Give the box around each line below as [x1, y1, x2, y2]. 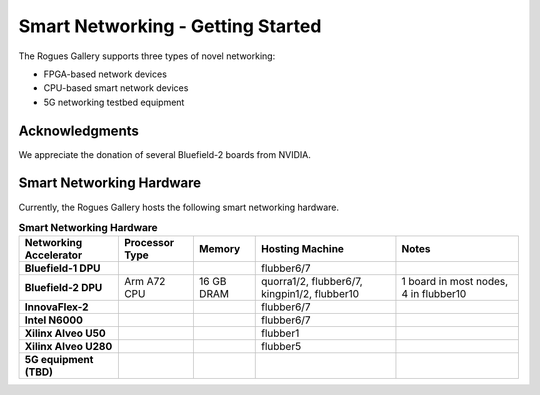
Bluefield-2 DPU [24, 281, 103, 295]
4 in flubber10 [401, 287, 467, 301]
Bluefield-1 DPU [24, 261, 101, 275]
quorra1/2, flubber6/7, [260, 275, 364, 289]
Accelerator [24, 248, 83, 262]
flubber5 [260, 340, 302, 354]
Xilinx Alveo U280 [24, 340, 113, 354]
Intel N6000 [24, 313, 84, 327]
